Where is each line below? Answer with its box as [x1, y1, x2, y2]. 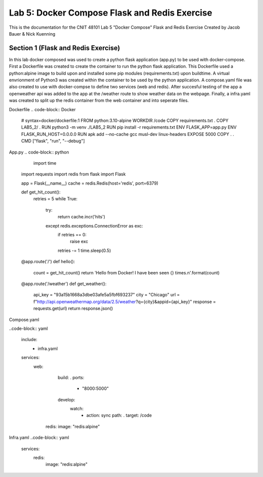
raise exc [70, 239, 89, 245]
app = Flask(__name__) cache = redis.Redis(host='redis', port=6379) [21, 180, 158, 186]
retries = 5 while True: [33, 196, 78, 202]
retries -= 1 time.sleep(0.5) [57, 248, 112, 253]
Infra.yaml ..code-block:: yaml [9, 435, 69, 440]
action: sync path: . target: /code [86, 412, 152, 419]
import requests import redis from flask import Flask [21, 171, 126, 177]
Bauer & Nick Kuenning [9, 31, 56, 37]
